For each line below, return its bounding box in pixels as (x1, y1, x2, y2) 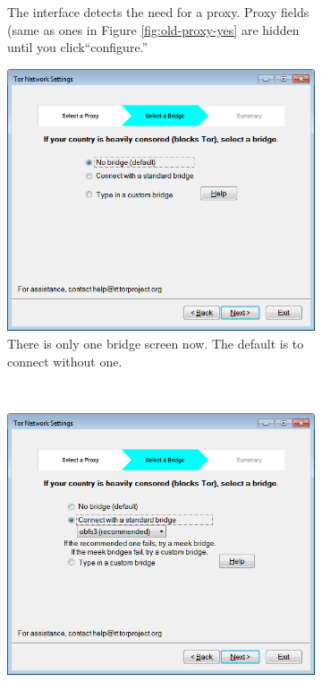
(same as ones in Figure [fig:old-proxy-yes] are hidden (7, 20, 300, 39)
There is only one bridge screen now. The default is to (7, 333, 304, 352)
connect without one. (7, 351, 123, 370)
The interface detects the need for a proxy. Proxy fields (7, 3, 309, 21)
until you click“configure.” (7, 38, 148, 56)
